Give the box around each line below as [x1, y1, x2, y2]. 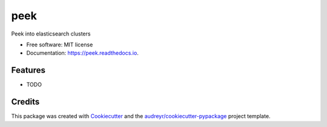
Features [11, 65, 45, 75]
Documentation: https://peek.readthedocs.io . [26, 49, 139, 57]
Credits [11, 97, 40, 107]
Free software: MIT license [26, 41, 93, 48]
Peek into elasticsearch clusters [11, 30, 91, 37]
